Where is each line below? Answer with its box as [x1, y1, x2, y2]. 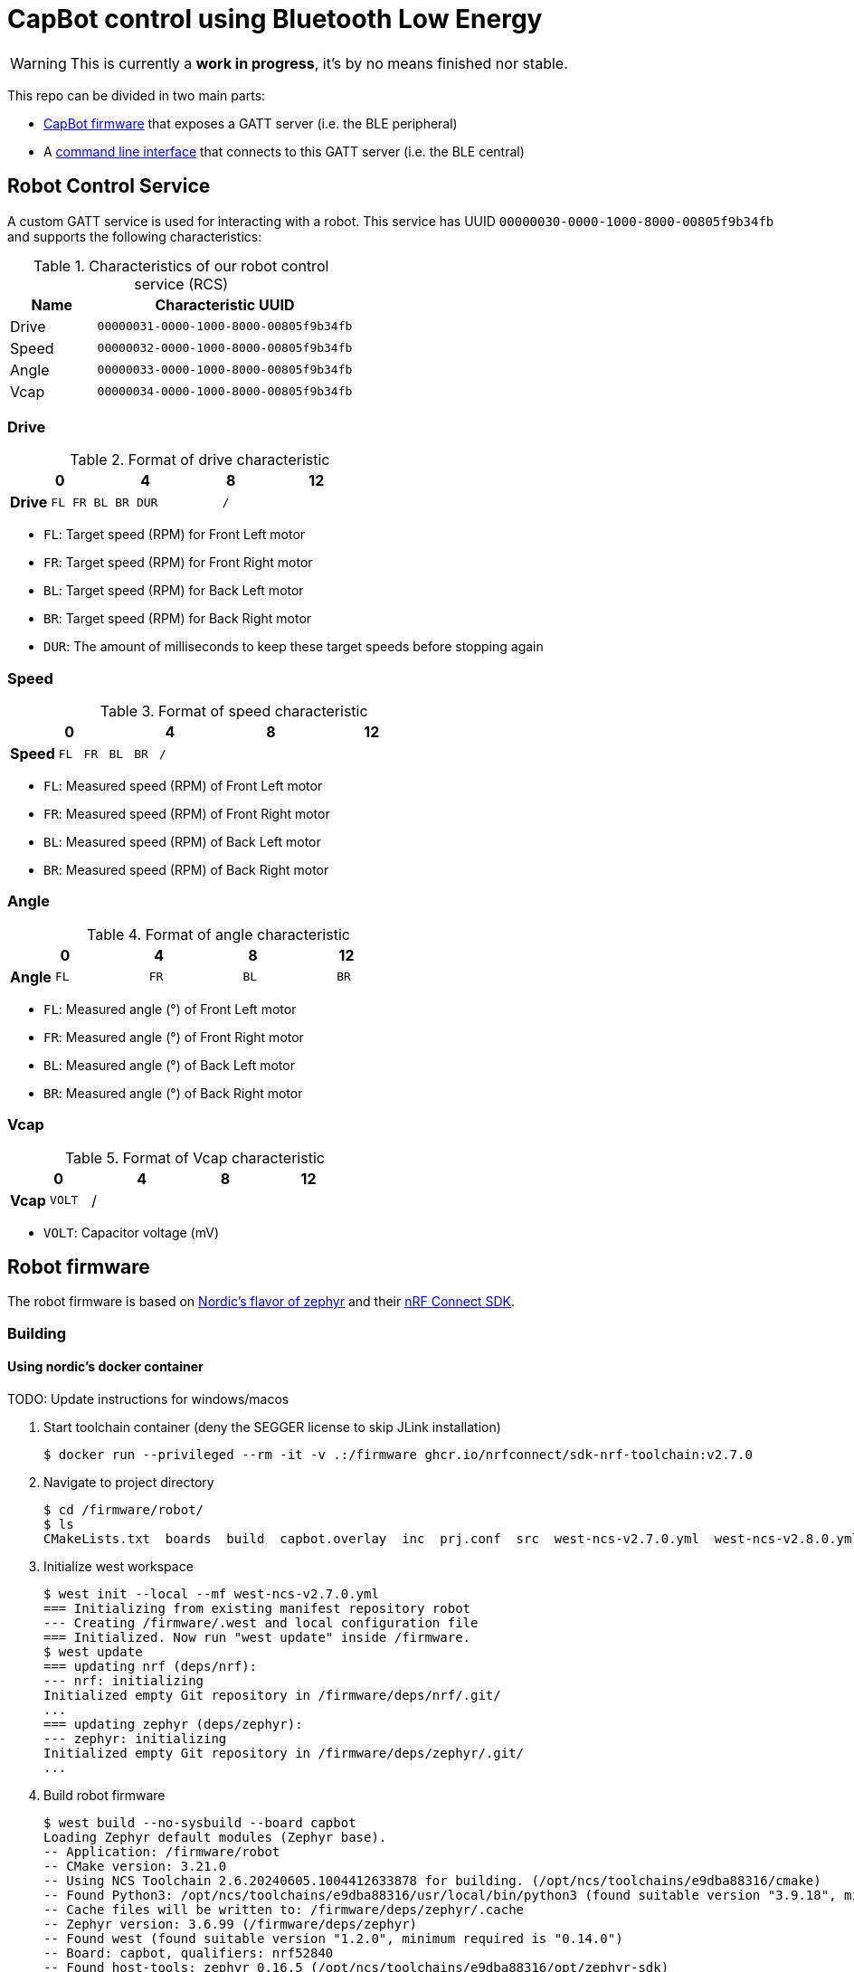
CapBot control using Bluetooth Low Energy [7, 4, 543, 34]
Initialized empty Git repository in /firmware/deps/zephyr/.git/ [43, 1746, 525, 1761]
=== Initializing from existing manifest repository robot [43, 1601, 471, 1616]
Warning [10, 53, 67, 72]
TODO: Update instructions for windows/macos [7, 1391, 289, 1408]
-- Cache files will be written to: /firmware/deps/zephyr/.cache [43, 1902, 525, 1918]
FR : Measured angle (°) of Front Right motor [43, 1029, 304, 1045]
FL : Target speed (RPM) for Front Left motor [43, 526, 306, 543]
